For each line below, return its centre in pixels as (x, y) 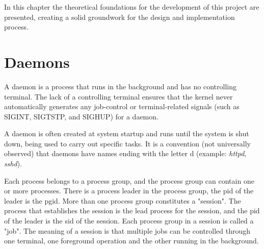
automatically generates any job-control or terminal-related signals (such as (122, 106)
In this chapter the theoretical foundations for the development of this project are (132, 7)
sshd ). (13, 164)
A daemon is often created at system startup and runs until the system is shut (127, 133)
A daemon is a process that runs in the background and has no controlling (120, 86)
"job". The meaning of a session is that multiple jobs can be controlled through (127, 230)
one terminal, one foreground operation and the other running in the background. (131, 241)
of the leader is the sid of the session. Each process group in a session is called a (129, 221)
